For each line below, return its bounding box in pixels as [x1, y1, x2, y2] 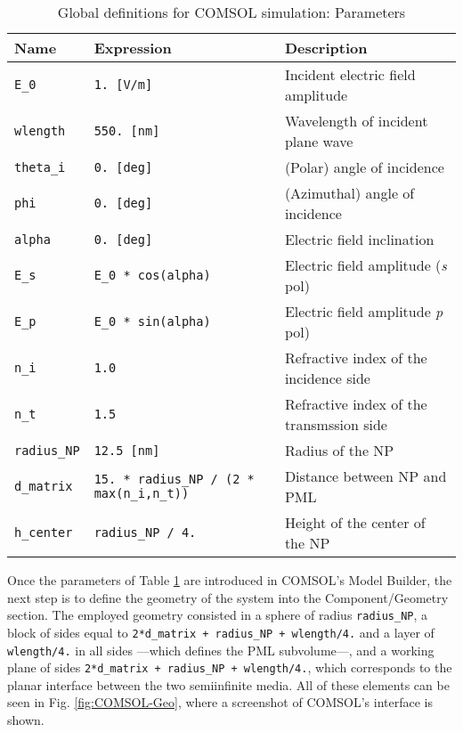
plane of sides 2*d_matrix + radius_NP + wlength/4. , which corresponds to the [7, 658, 452, 677]
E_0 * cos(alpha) [93, 268, 211, 282]
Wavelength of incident [284, 110, 428, 131]
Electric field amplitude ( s [284, 255, 447, 275]
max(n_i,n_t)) [93, 486, 190, 500]
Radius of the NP [284, 440, 394, 460]
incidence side [284, 368, 370, 388]
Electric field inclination [284, 229, 435, 249]
